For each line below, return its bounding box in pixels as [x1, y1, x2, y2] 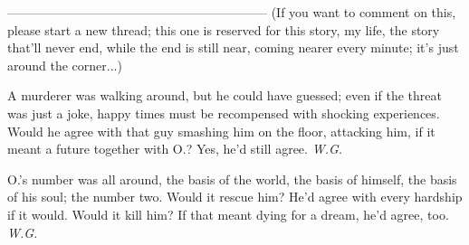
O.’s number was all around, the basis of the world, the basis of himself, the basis [7, 169, 457, 188]
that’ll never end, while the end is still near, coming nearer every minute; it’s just [7, 38, 459, 57]
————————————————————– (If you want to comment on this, [7, 3, 456, 21]
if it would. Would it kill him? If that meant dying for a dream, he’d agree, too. [7, 204, 449, 223]
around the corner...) [7, 55, 122, 74]
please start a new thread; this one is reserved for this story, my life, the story [7, 20, 440, 39]
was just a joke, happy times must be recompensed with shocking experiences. [7, 103, 440, 122]
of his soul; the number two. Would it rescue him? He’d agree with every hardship [7, 187, 463, 206]
